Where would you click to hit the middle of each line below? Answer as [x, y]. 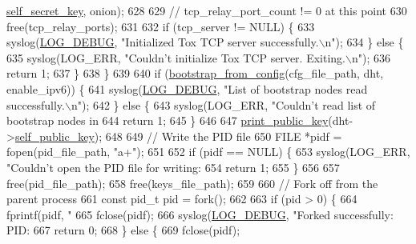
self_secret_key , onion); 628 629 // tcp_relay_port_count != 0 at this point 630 [207, 10]
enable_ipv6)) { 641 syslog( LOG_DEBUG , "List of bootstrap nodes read [187, 88]
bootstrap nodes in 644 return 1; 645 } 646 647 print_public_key [168, 120]
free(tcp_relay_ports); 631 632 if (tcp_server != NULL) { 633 [161, 26]
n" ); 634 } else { [364, 42]
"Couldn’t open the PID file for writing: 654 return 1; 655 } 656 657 [173, 167]
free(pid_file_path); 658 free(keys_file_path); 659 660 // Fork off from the [192, 183]
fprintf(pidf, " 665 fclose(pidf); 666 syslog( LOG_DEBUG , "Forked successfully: [200, 214]
